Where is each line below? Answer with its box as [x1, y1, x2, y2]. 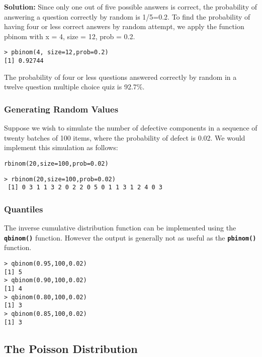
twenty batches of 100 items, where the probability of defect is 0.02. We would [4, 132, 245, 143]
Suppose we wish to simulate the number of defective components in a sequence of [4, 123, 257, 133]
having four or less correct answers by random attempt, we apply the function [4, 21, 244, 32]
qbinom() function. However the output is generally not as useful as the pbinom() [4, 232, 256, 243]
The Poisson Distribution [4, 340, 138, 356]
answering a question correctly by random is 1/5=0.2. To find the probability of [4, 11, 250, 22]
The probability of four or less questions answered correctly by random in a [4, 71, 237, 82]
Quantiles [4, 202, 43, 215]
